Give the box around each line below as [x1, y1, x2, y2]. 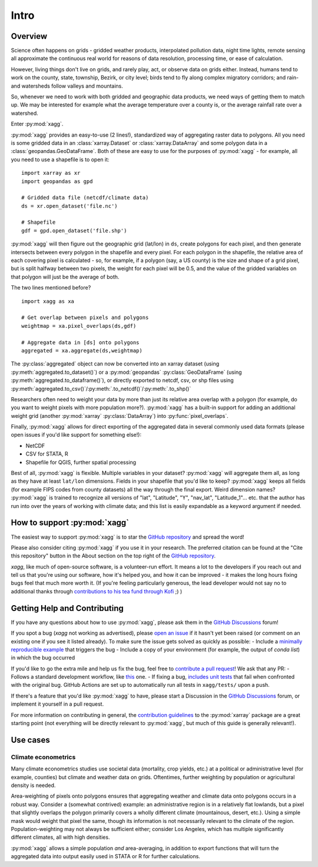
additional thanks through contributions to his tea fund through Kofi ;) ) [11, 587, 183, 594]
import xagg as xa [21, 298, 75, 304]
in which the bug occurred [11, 654, 75, 662]
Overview [11, 31, 48, 41]
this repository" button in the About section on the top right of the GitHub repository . [11, 552, 216, 559]
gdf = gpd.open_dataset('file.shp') [21, 227, 127, 234]
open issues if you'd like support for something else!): [11, 431, 141, 439]
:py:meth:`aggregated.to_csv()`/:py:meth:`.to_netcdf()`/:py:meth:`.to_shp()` [11, 385, 191, 392]
